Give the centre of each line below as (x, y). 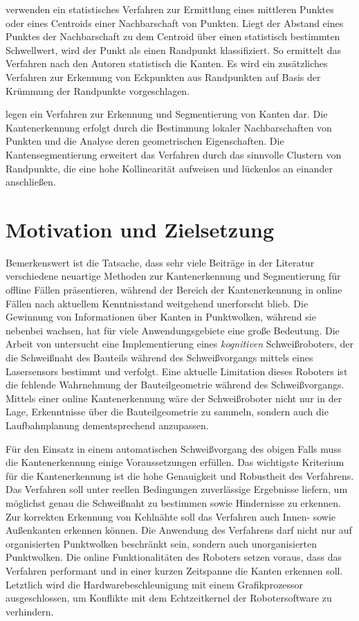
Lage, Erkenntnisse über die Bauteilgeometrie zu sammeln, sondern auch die (167, 412)
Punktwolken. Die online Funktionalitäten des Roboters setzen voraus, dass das (174, 557)
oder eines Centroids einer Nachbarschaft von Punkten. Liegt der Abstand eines (175, 22)
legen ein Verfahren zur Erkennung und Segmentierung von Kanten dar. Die (167, 114)
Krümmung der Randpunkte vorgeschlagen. (98, 90)
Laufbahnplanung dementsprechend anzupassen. (107, 425)
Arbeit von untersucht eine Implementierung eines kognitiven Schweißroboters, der (180, 344)
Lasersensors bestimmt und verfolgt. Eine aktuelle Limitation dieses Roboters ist (177, 371)
